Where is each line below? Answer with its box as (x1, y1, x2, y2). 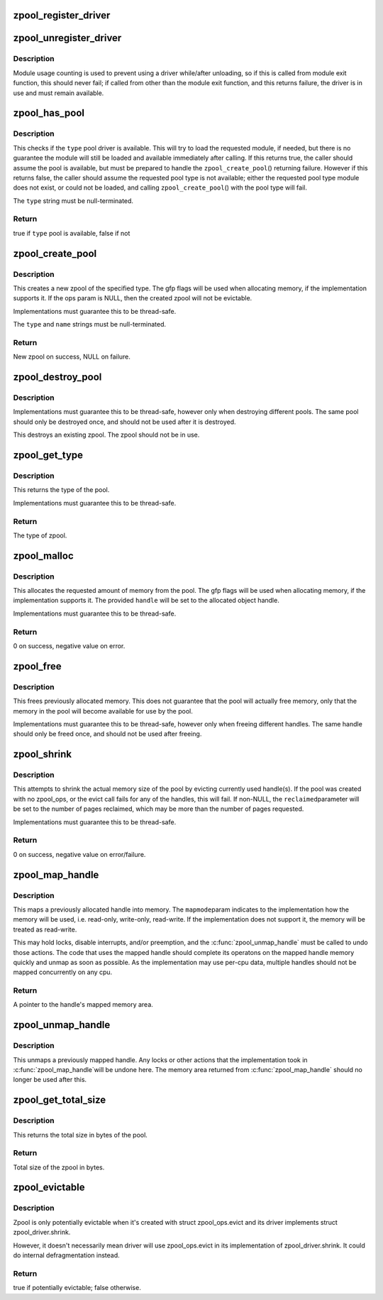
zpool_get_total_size (13, 1094, 106, 1106)
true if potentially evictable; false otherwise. (13, 1284, 141, 1292)
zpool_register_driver (13, 9, 111, 21)
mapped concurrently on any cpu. (13, 968, 113, 976)
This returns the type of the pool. (13, 486, 110, 494)
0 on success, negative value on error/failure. (13, 850, 146, 858)
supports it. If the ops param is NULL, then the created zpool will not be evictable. (13, 294, 252, 302)
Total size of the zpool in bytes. (13, 1163, 105, 1171)
